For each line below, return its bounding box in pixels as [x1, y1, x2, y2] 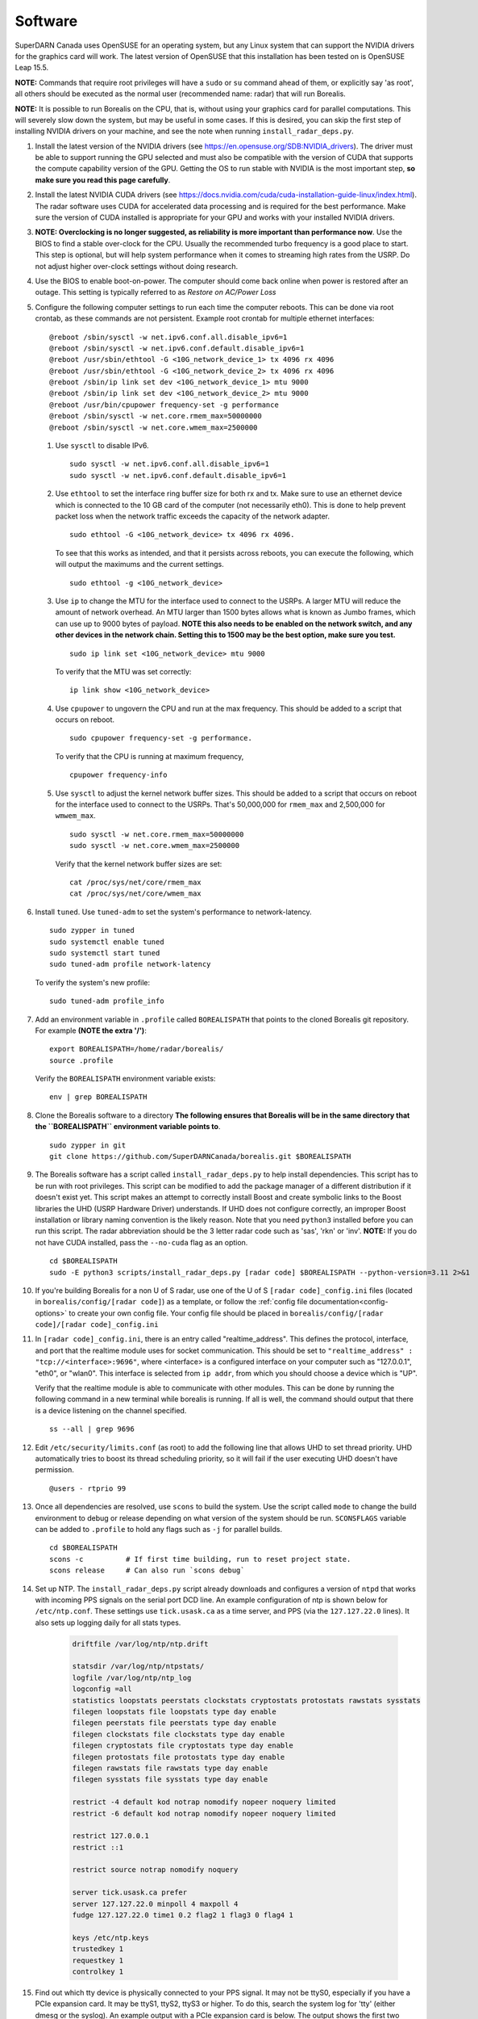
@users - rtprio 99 [49, 1484, 127, 1493]
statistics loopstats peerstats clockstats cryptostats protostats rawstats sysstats [72, 1696, 421, 1705]
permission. [35, 1465, 74, 1475]
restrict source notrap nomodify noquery [72, 1866, 239, 1874]
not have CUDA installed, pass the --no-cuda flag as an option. [35, 1237, 248, 1247]
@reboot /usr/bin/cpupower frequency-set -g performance [49, 400, 280, 409]
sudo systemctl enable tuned [49, 937, 164, 947]
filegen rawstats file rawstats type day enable [72, 1763, 268, 1773]
